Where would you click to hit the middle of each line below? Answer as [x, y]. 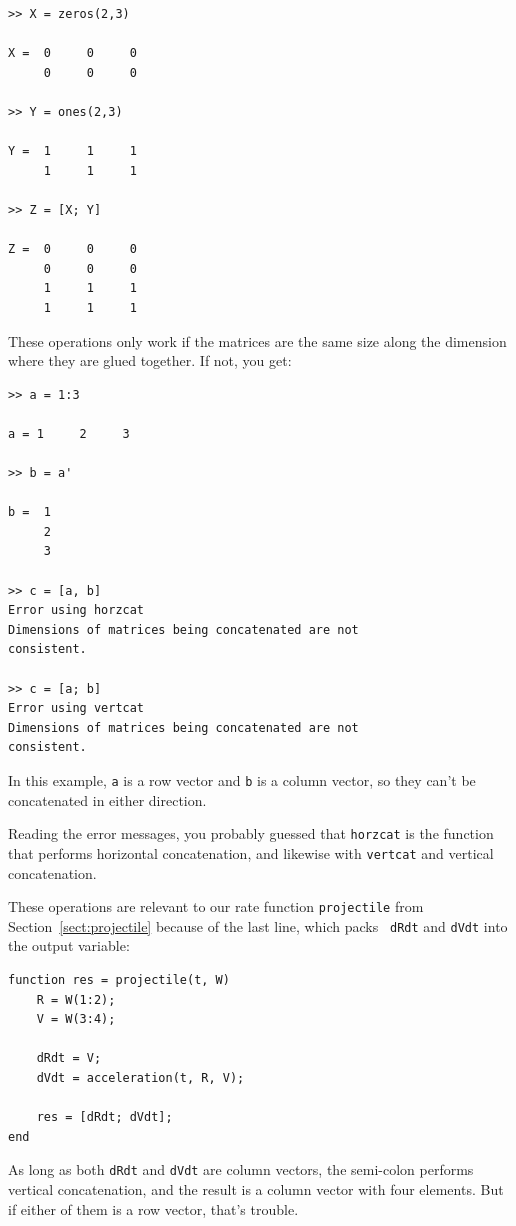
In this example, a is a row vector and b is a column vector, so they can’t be [242, 779]
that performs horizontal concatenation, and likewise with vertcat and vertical [251, 852]
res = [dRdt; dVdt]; [104, 1117]
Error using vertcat [76, 708]
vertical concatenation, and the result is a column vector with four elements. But [256, 1189]
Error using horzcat [76, 610]
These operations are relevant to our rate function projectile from [216, 906]
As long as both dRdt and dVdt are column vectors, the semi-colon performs [241, 1169]
